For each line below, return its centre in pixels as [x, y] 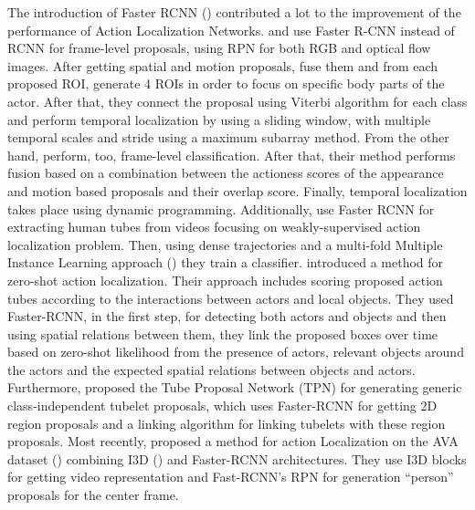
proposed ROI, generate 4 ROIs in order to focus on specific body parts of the [226, 83]
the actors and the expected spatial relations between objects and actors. [211, 369]
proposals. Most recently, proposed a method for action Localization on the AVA [233, 441]
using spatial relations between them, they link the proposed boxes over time [223, 333]
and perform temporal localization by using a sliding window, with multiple [219, 119]
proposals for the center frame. [93, 495]
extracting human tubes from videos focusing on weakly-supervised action [214, 227]
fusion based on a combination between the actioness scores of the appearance [226, 173]
